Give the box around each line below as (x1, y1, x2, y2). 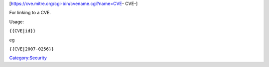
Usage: (9, 19, 24, 25)
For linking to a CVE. (9, 10, 51, 16)
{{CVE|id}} (9, 28, 36, 34)
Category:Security (9, 55, 47, 61)
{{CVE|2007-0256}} (9, 46, 54, 52)
